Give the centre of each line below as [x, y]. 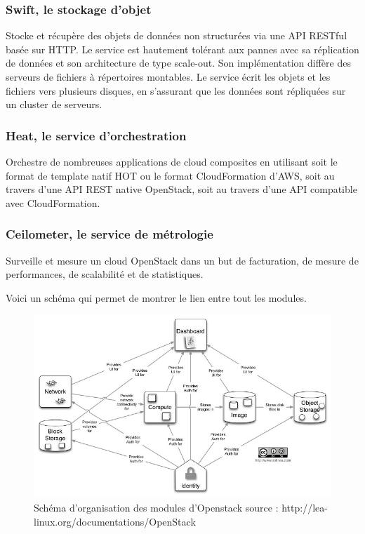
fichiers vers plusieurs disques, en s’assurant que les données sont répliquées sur [176, 90]
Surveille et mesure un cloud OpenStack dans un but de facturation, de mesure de [182, 260]
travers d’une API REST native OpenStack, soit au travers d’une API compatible [181, 189]
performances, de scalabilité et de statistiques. [105, 274]
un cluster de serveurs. [54, 104]
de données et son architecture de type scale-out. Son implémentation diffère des [178, 63]
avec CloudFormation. [53, 202]
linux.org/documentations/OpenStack [115, 521]
